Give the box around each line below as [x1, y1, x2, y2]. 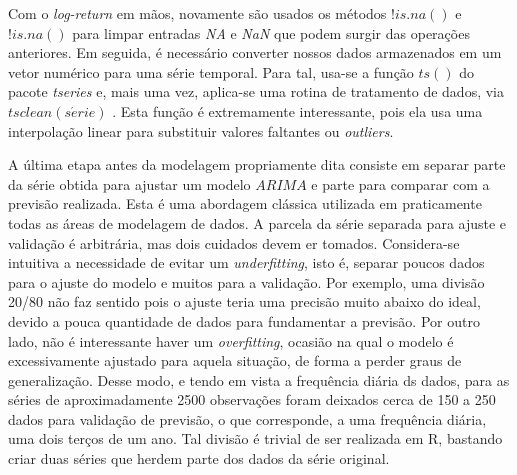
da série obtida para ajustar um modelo [8, 173, 251, 194]
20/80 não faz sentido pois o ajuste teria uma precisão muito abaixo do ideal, [8, 291, 481, 312]
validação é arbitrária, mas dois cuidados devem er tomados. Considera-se [8, 232, 460, 253]
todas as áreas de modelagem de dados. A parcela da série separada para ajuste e [8, 212, 507, 233]
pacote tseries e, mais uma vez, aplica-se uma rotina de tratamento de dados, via [8, 81, 504, 102]
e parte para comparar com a [311, 173, 490, 194]
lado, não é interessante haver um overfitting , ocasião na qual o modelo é [8, 330, 454, 351]
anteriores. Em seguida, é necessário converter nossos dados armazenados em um [8, 42, 502, 63]
